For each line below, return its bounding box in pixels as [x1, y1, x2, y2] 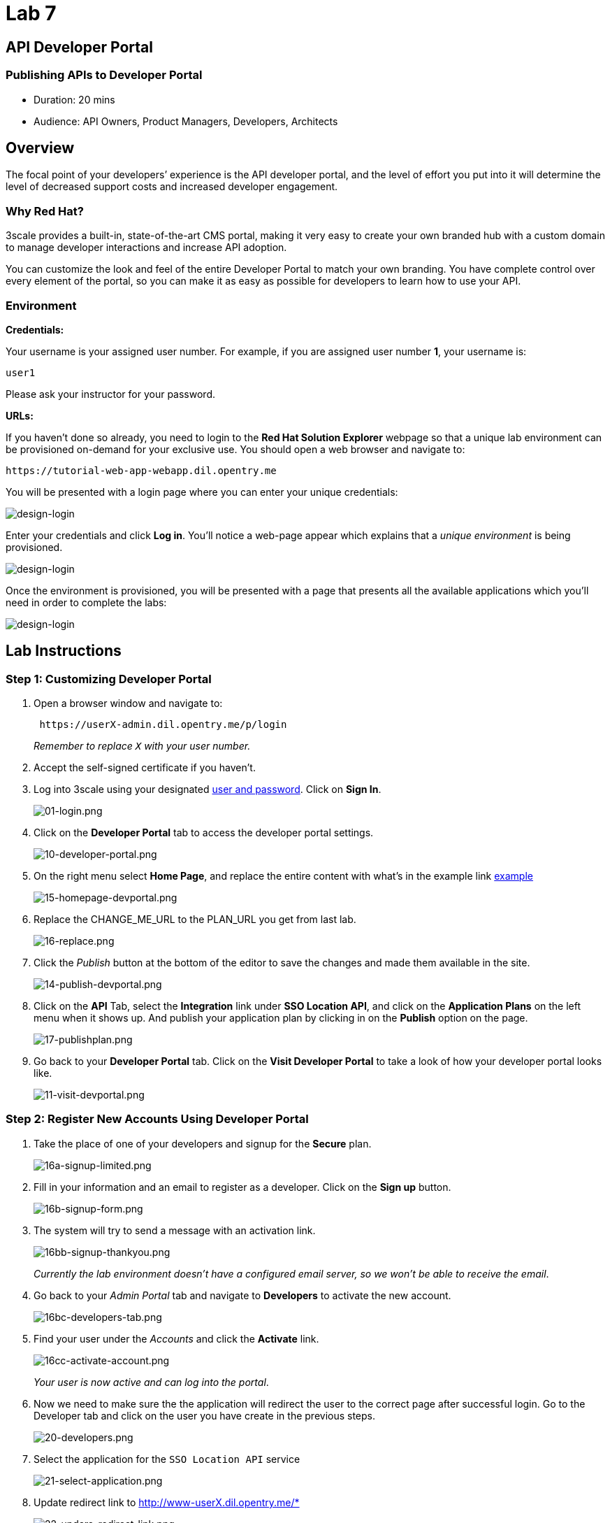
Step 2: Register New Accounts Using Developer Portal [6, 1112, 309, 1127]
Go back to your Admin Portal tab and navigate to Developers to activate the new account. [34, 1289, 451, 1301]
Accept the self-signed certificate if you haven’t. [34, 761, 256, 774]
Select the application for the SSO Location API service [34, 1452, 300, 1465]
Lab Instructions [6, 642, 122, 660]
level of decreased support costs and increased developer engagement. [6, 180, 338, 193]
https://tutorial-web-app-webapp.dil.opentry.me [6, 464, 277, 476]
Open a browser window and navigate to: [34, 697, 223, 710]
